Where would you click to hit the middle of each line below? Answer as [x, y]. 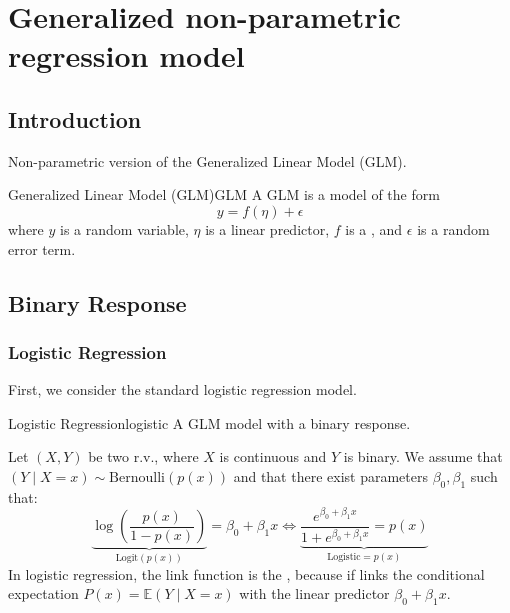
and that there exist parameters [330, 475]
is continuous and [273, 456]
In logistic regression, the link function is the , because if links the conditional [246, 573]
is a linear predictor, [267, 228]
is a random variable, [124, 228]
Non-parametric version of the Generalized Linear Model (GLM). [207, 160]
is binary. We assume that [423, 456]
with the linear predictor [314, 593]
